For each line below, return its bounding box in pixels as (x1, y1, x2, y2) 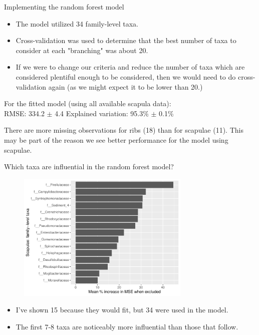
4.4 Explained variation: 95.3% (55, 108, 149, 118)
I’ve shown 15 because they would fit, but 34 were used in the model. (16, 304, 228, 315)
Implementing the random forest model (4, 2, 124, 12)
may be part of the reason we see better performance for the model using (4, 134, 228, 145)
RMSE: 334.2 (4, 108, 45, 118)
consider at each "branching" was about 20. (16, 45, 148, 55)
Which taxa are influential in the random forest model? (4, 161, 174, 172)
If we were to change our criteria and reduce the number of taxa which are (16, 62, 245, 72)
